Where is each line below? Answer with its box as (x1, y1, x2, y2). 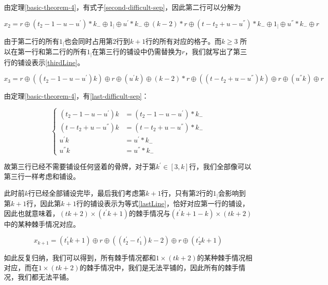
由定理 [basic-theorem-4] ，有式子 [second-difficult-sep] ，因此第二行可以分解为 (4, 2, 241, 12)
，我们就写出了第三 (184, 46, 247, 57)
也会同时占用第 (64, 36, 113, 46)
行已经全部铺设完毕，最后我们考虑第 (28, 187, 146, 198)
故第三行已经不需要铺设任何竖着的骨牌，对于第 (4, 161, 156, 172)
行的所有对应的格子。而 (145, 36, 221, 46)
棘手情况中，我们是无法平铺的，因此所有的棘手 (86, 262, 239, 272)
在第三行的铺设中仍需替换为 (92, 46, 182, 57)
